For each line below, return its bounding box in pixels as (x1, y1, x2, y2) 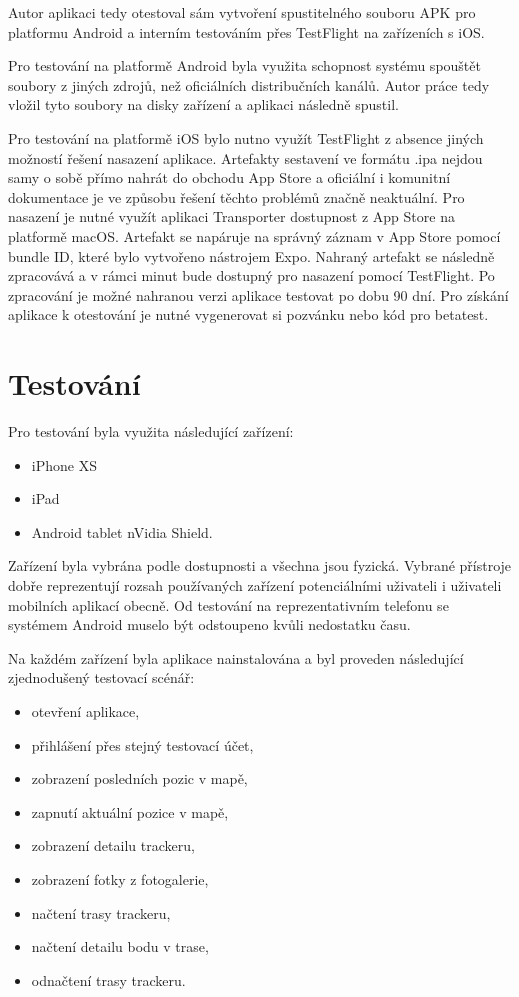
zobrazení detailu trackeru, (31, 835, 195, 856)
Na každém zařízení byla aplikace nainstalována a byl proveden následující (8, 647, 464, 668)
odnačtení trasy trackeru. (31, 969, 186, 990)
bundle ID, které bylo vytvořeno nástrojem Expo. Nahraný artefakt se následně (8, 245, 495, 266)
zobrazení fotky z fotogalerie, (31, 868, 209, 889)
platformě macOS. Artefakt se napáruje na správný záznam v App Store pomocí (8, 225, 501, 246)
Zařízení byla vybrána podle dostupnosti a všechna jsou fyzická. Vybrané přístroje (8, 555, 512, 576)
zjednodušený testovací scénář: (8, 667, 195, 688)
